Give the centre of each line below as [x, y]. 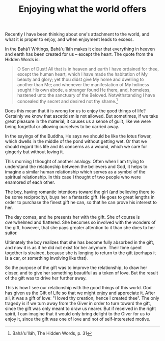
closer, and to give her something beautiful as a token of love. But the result [82, 273]
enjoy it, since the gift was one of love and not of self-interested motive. [78, 319]
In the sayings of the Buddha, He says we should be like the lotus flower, [79, 136]
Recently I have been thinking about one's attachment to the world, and [77, 34]
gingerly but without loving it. [35, 152]
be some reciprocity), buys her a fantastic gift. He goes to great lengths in [80, 197]
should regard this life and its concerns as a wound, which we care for [76, 146]
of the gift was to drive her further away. [46, 278]
